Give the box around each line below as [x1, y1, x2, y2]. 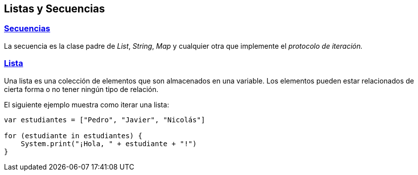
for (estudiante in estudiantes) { [4, 131, 143, 140]
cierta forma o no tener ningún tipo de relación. [4, 85, 159, 93]
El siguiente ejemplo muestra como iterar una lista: [4, 100, 169, 109]
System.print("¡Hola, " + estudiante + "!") [20, 139, 197, 148]
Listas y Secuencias [4, 2, 105, 15]
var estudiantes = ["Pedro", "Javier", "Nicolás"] [4, 115, 205, 124]
